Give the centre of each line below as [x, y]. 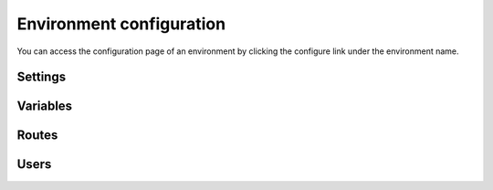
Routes [37, 136]
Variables [45, 106]
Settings [42, 77]
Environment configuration [121, 24]
